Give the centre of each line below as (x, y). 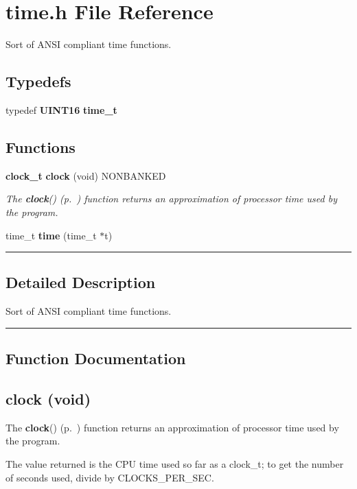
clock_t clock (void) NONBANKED (86, 175)
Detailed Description (81, 282)
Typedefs (38, 81)
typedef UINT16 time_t (61, 109)
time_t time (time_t (51, 235)
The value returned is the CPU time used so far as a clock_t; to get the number (175, 464)
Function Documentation (96, 358)
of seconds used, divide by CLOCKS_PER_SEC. (110, 477)
